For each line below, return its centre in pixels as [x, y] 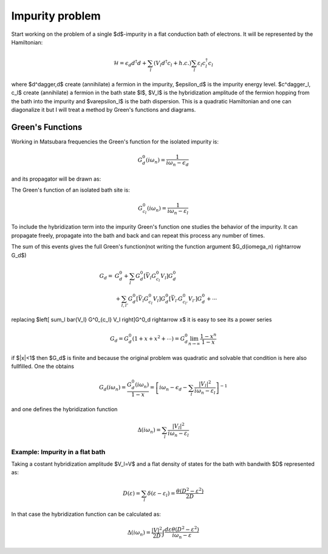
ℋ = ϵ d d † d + [130, 63]
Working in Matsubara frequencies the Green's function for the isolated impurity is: [115, 141]
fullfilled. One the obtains [43, 366]
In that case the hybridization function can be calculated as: [86, 514]
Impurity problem [56, 16]
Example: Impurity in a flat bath [58, 452]
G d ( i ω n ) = [113, 388]
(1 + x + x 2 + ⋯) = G [159, 338]
